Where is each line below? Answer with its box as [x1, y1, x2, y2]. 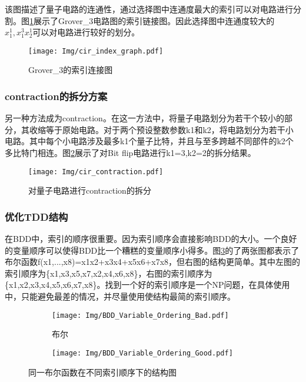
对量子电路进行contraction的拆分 [28, 184, 151, 197]
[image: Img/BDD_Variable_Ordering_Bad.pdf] [52, 311, 229, 320]
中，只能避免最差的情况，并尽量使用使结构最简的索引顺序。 [5, 290, 235, 303]
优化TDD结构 [5, 209, 68, 224]
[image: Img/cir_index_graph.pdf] [28, 46, 164, 55]
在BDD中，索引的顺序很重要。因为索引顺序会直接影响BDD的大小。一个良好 [5, 232, 297, 245]
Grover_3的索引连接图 [28, 64, 113, 76]
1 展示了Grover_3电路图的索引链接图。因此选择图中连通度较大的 [29, 14, 275, 26]
